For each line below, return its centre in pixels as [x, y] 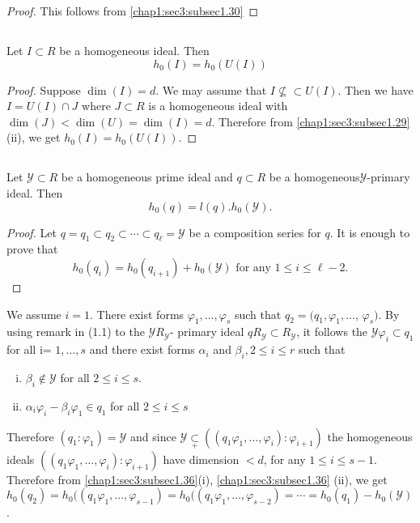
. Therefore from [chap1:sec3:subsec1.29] [311, 121]
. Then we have [375, 89]
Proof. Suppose [44, 89]
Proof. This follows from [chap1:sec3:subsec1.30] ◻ [133, 11]
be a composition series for [255, 232]
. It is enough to [370, 232]
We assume [34, 314]
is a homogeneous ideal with [218, 106]
